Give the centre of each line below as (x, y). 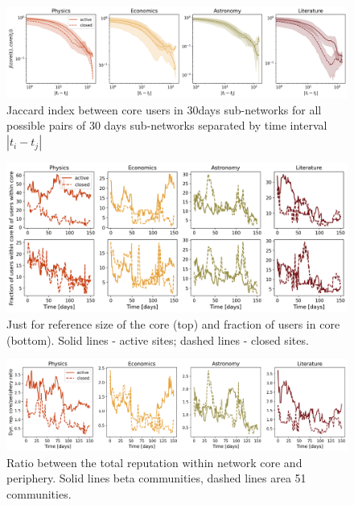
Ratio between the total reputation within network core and (154, 462)
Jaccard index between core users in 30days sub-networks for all (164, 109)
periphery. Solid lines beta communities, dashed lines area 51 (156, 478)
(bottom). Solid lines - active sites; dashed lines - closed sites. (158, 339)
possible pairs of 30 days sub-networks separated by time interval (167, 125)
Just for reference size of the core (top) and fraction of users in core (173, 323)
